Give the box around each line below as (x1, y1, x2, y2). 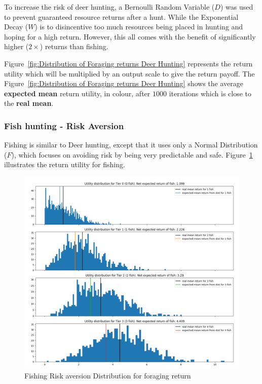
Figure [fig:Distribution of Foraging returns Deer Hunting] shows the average (4, 78, 243, 89)
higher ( (4, 41, 29, 52)
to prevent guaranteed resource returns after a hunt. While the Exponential (4, 11, 239, 22)
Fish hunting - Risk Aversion (4, 119, 124, 132)
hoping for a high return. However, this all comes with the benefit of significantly (4, 31, 256, 42)
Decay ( (4, 21, 28, 32)
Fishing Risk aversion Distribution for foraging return (24, 370, 191, 380)
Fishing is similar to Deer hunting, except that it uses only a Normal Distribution (4, 139, 258, 150)
